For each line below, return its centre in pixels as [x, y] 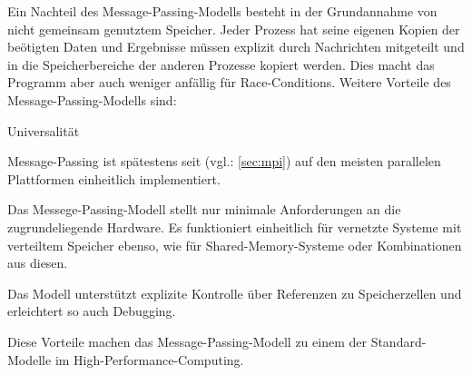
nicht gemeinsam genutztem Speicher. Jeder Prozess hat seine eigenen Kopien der [234, 29]
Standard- [398, 341]
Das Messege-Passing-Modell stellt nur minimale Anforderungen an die [204, 209]
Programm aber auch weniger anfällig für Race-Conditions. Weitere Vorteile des [229, 82]
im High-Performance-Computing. [149, 359]
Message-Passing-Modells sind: [92, 99]
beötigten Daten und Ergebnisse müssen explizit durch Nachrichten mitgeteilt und [236, 47]
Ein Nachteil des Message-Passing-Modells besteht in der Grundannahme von [222, 11]
